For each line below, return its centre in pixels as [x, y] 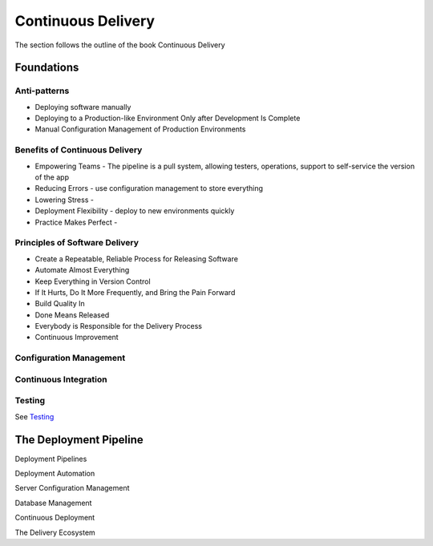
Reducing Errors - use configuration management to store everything [149, 188]
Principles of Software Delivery [77, 243]
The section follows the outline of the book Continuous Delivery [120, 45]
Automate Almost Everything [82, 270]
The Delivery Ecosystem [55, 532]
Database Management [53, 503]
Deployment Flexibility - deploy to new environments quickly [135, 211]
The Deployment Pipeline [79, 440]
